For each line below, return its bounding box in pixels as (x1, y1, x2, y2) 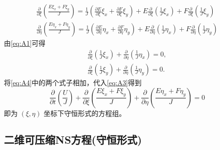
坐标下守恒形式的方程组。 (44, 108, 126, 118)
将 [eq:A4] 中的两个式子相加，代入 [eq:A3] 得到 (4, 77, 142, 88)
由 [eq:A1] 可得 (4, 38, 45, 48)
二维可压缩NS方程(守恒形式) (4, 131, 142, 147)
